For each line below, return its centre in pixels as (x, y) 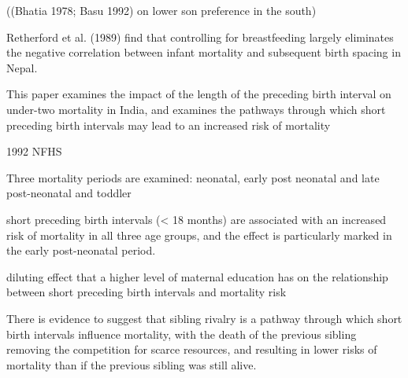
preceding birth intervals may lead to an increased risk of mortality (169, 125)
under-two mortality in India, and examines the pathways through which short (196, 109)
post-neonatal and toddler (69, 193)
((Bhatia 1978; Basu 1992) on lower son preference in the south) (161, 10)
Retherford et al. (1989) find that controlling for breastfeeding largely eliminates (200, 37)
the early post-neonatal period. (81, 250)
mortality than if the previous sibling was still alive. (132, 364)
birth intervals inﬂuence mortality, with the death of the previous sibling (182, 334)
